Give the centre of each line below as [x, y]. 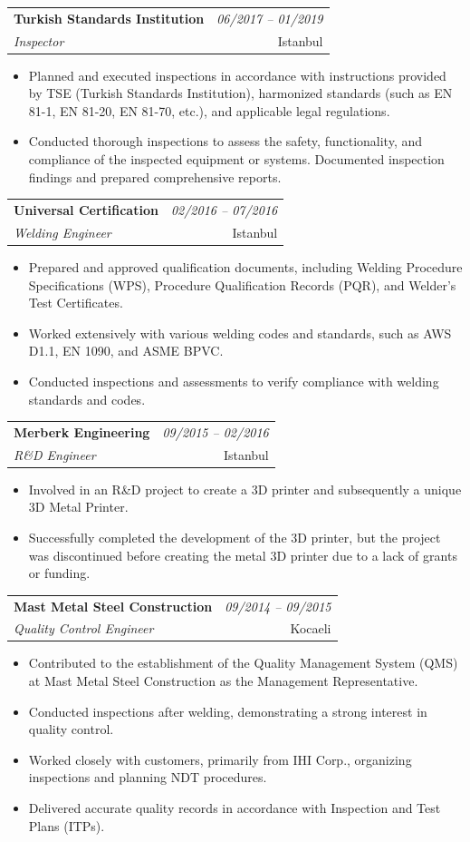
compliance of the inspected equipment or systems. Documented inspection [236, 159]
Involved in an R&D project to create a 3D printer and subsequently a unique [245, 489]
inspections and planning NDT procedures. [148, 777]
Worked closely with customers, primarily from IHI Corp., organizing [220, 759]
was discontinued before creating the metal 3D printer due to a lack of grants [243, 555]
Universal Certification [86, 210]
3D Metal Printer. [78, 507]
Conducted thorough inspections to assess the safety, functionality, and [225, 141]
